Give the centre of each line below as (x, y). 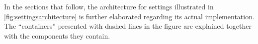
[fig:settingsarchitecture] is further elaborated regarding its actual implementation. (129, 16)
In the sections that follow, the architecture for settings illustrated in (109, 6)
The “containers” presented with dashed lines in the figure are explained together (128, 26)
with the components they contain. (57, 35)
